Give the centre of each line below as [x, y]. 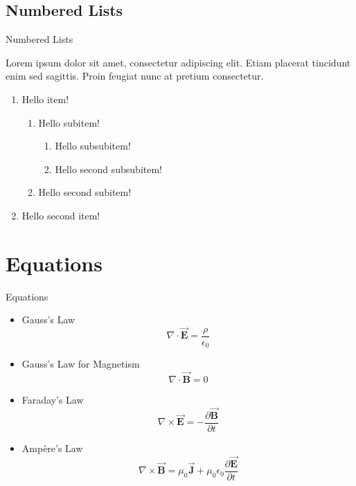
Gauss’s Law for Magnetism [81, 364]
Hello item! [45, 99]
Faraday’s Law [53, 399]
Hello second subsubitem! [109, 169]
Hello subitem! [69, 122]
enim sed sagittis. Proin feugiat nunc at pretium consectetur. [135, 76]
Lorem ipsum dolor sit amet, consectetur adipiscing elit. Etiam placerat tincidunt [178, 62]
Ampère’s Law [52, 448]
